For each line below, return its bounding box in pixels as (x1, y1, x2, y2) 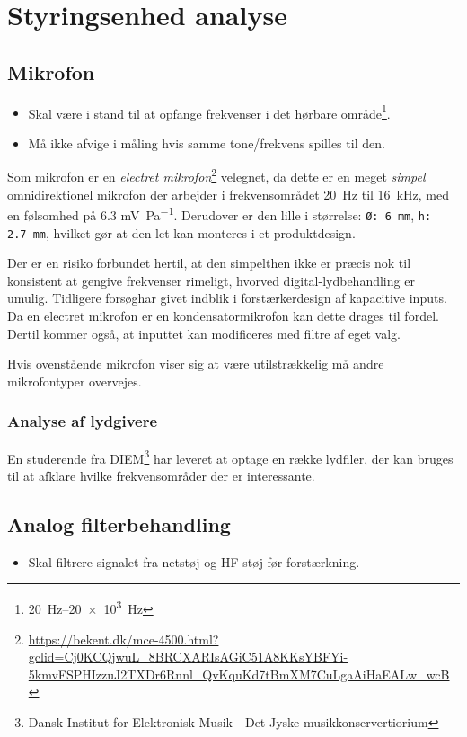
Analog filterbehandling (7, 510, 231, 537)
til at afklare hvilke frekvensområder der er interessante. (7, 466, 315, 484)
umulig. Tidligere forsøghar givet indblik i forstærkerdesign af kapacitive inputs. (7, 289, 447, 307)
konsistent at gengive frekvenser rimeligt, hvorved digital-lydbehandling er (7, 271, 415, 289)
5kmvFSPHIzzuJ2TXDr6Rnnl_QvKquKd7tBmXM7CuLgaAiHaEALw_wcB (28, 664, 450, 683)
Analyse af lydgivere (7, 410, 158, 432)
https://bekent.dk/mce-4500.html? (28, 629, 219, 648)
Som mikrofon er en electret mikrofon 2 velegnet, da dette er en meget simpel (7, 164, 426, 186)
